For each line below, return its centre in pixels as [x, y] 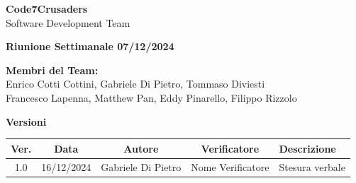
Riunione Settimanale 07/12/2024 [90, 46]
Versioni [26, 121]
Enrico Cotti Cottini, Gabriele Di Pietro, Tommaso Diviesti [135, 84]
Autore [141, 148]
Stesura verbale [312, 166]
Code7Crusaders [47, 8]
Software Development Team [68, 22]
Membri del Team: [52, 70]
